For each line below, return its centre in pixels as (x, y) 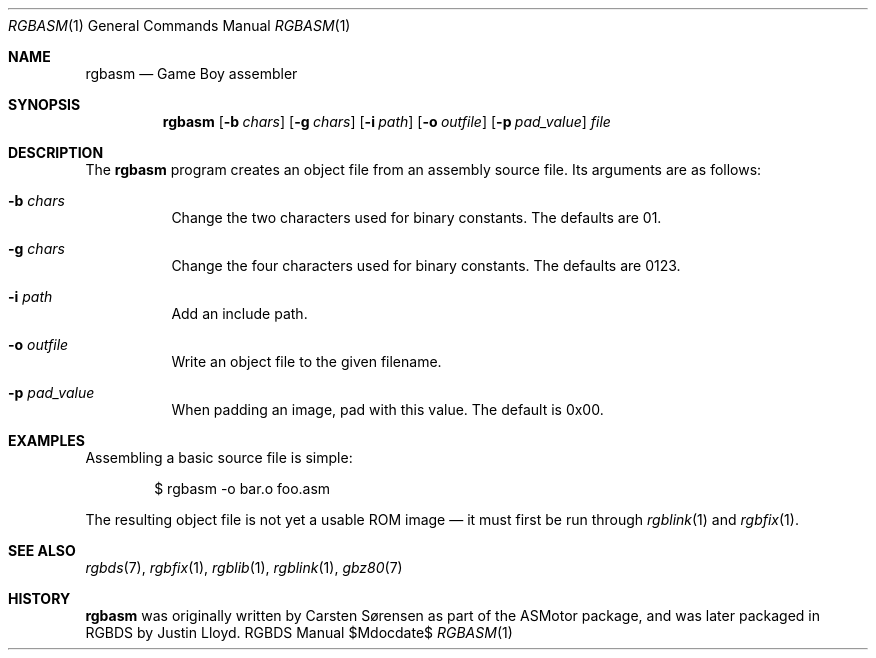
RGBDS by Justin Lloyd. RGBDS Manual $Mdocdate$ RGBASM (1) (299, 632)
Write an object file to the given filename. (306, 361)
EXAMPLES (46, 440)
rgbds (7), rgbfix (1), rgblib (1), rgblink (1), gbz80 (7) (244, 567)
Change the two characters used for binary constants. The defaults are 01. (416, 217)
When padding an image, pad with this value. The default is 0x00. (387, 409)
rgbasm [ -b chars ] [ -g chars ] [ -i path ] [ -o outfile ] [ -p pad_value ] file (386, 121)
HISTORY (39, 598)
